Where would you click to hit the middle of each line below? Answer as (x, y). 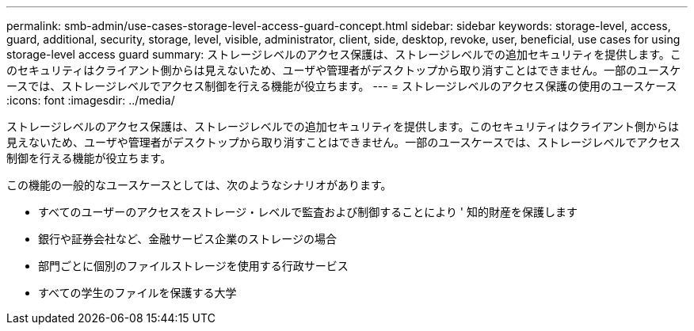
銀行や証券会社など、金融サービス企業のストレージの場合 (188, 239)
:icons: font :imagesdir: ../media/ (91, 100)
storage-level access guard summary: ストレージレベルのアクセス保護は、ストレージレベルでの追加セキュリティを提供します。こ (344, 54)
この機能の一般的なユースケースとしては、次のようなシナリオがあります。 (199, 185)
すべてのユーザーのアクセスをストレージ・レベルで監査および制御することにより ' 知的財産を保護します (308, 212)
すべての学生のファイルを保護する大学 (137, 293)
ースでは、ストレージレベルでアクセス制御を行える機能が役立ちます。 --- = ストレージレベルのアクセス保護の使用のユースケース (342, 86)
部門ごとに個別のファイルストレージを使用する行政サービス (193, 266)
